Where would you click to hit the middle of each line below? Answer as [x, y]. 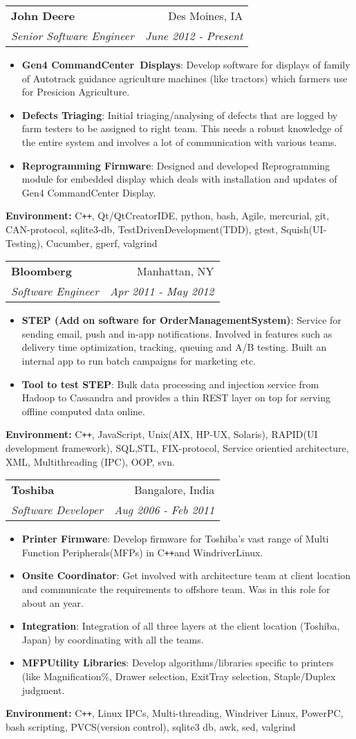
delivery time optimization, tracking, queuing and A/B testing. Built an [174, 347]
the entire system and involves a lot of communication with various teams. [179, 142]
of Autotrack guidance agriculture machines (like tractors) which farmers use [185, 78]
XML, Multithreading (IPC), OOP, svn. [90, 461]
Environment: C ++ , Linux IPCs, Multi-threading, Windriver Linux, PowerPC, [175, 713]
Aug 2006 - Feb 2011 [165, 510]
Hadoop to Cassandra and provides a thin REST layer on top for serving [176, 398]
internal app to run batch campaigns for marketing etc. [139, 360]
